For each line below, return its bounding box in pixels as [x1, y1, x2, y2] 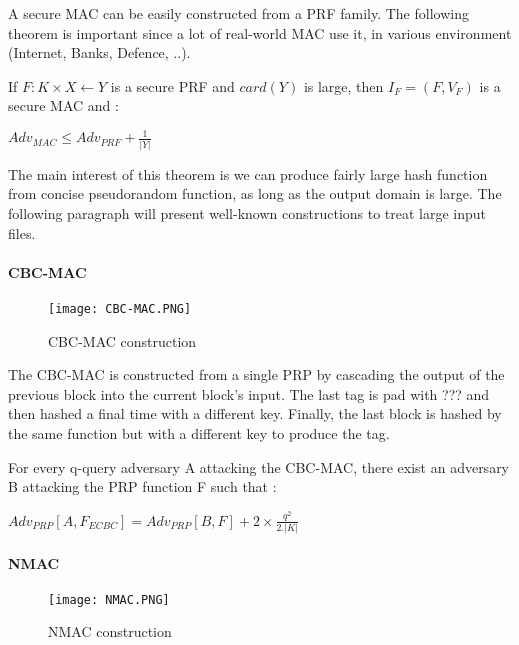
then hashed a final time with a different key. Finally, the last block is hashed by [8, 403, 502, 424]
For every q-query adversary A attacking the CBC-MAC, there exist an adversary [8, 456, 510, 477]
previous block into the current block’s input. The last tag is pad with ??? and [8, 383, 490, 404]
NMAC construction [48, 621, 172, 642]
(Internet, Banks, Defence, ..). [8, 42, 191, 63]
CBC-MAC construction [48, 330, 197, 351]
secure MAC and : [8, 95, 119, 116]
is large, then [303, 75, 384, 96]
